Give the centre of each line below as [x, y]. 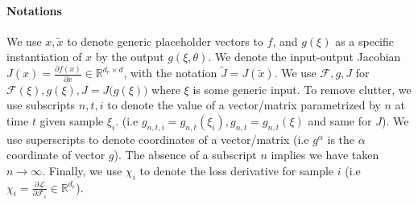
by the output [130, 57]
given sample [72, 120]
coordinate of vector [56, 155]
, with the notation [170, 73]
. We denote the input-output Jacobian [304, 57]
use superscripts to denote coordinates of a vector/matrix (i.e [158, 139]
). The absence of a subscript [185, 155]
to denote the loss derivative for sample [237, 170]
